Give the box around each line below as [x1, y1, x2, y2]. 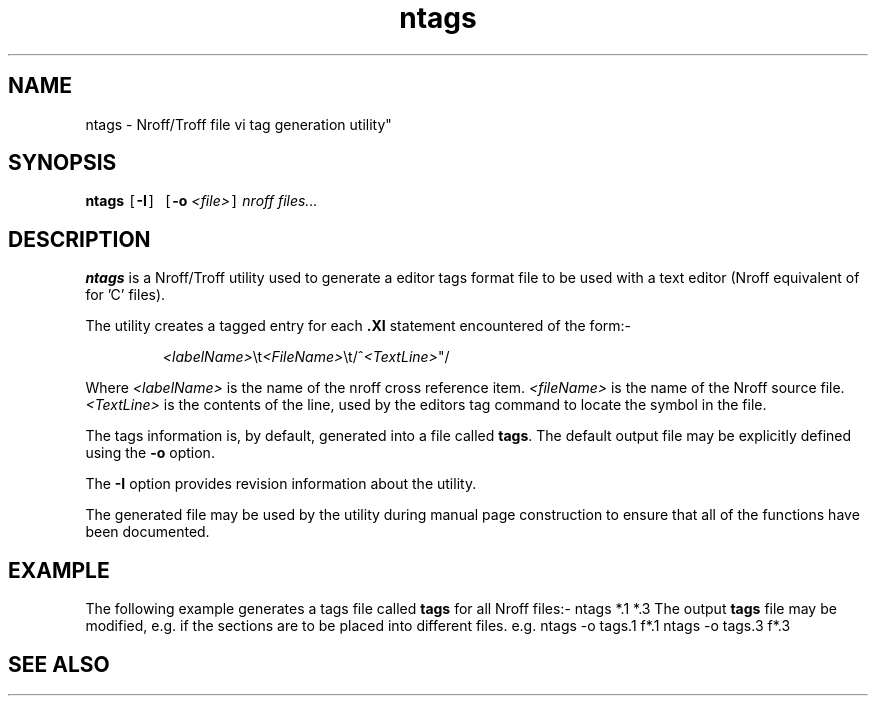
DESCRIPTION [8, 226, 151, 252]
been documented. [85, 523, 210, 541]
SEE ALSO [8, 651, 110, 677]
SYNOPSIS [8, 150, 117, 176]
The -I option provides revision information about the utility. [85, 475, 477, 493]
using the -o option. [85, 444, 215, 462]
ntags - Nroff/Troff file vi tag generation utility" [85, 115, 392, 133]
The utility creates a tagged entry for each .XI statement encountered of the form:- [85, 317, 632, 335]
